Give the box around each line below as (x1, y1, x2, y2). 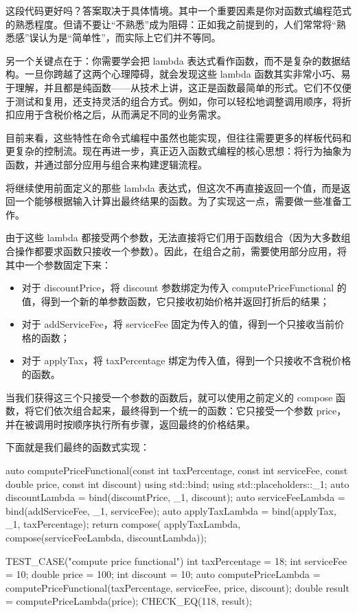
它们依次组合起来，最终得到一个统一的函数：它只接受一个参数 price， (34, 403, 347, 418)
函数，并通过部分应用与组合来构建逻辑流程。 (5, 157, 207, 171)
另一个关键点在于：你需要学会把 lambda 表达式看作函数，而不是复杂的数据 (5, 53, 341, 67)
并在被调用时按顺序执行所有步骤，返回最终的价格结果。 (5, 416, 255, 431)
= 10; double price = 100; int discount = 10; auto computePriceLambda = (5, 567, 321, 581)
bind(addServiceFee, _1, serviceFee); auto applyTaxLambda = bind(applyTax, (5, 503, 336, 517)
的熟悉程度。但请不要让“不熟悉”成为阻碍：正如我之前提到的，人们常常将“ (5, 16, 336, 31)
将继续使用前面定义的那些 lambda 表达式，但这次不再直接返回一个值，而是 (5, 180, 341, 194)
